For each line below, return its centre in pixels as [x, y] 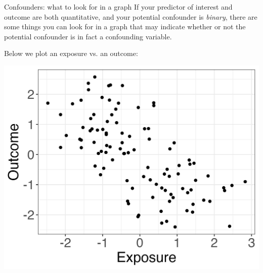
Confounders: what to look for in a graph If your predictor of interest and [118, 7]
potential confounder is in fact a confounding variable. [88, 36]
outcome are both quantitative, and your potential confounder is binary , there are [131, 16]
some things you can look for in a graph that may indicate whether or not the [125, 26]
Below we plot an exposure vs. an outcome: [71, 53]
